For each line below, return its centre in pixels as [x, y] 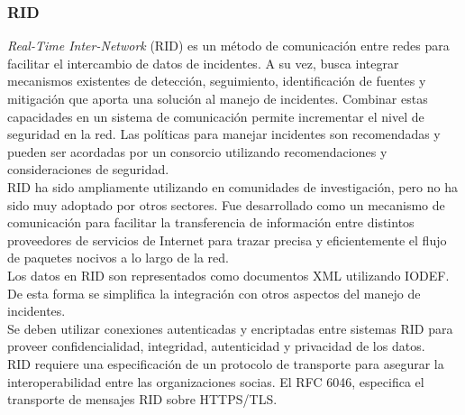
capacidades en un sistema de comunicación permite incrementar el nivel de [216, 116]
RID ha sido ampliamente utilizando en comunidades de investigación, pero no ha [232, 186]
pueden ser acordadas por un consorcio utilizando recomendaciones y [197, 151]
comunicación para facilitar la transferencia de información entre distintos [211, 222]
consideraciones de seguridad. [88, 169]
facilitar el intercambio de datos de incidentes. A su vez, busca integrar [203, 63]
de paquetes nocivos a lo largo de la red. [118, 258]
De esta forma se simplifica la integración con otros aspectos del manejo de [214, 293]
